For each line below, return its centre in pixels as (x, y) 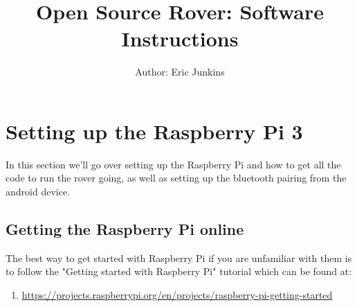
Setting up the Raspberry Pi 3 (154, 131)
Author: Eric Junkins (180, 72)
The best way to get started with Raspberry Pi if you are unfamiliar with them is (179, 257)
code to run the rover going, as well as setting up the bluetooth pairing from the (176, 178)
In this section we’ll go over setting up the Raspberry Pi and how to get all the (173, 164)
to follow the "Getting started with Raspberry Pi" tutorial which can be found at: (179, 271)
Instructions (180, 38)
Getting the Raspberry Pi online (125, 229)
